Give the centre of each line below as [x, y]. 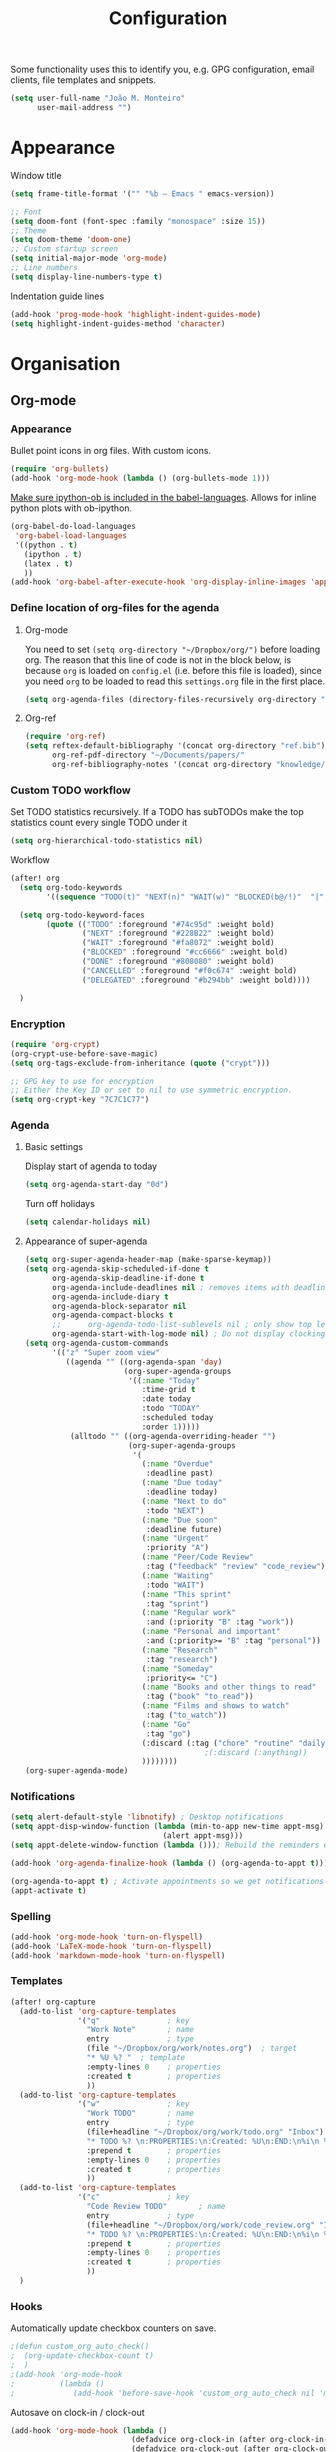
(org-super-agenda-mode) [76, 1771]
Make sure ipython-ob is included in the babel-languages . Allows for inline [163, 498]
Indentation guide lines [57, 296]
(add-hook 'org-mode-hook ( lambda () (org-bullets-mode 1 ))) [140, 478]
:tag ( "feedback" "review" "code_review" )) [238, 1567]
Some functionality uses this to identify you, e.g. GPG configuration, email [162, 69]
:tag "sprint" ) [178, 1603]
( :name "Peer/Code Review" [197, 1557]
